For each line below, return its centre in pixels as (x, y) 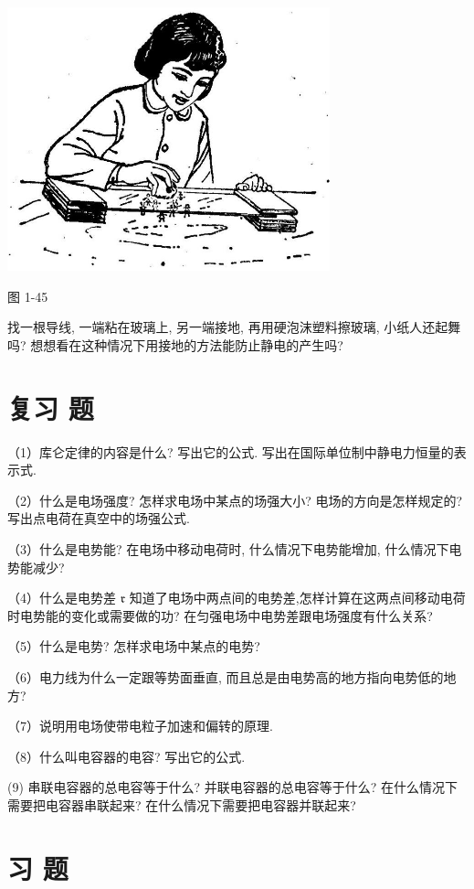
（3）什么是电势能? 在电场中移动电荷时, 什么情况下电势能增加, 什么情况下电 (235, 549)
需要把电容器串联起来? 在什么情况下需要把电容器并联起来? (182, 804)
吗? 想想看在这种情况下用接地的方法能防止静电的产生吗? (175, 344)
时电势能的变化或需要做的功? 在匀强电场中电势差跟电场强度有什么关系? (220, 615)
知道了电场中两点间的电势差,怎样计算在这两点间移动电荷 (297, 598)
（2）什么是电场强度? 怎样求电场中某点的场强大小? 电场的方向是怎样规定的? (235, 500)
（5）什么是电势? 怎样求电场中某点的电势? (134, 646)
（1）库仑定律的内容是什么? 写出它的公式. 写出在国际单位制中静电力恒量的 (231, 451)
